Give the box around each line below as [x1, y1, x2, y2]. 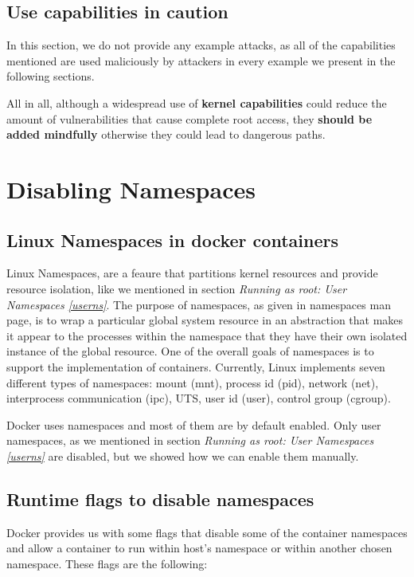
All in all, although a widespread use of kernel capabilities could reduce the [6, 94, 387, 111]
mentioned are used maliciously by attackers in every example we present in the [6, 52, 396, 69]
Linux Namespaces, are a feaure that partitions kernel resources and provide [6, 265, 378, 281]
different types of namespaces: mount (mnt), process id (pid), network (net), [6, 374, 379, 391]
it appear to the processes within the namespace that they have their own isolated [6, 327, 408, 343]
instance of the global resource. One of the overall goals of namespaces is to [6, 343, 374, 359]
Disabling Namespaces [6, 172, 256, 205]
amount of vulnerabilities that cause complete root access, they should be [6, 110, 373, 127]
